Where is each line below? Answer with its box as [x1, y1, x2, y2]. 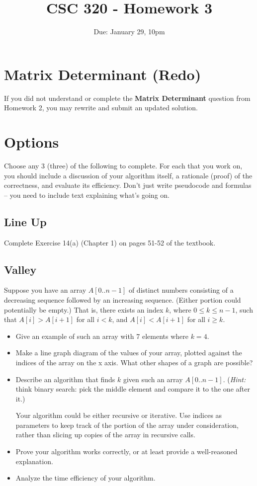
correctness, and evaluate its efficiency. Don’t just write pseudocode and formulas [4, 180, 252, 190]
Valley [4, 261, 37, 277]
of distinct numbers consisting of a [128, 285, 234, 295]
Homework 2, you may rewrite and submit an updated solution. [4, 102, 198, 113]
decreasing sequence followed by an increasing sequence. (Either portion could [4, 294, 241, 305]
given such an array [123, 374, 183, 384]
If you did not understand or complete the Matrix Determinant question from [4, 92, 251, 103]
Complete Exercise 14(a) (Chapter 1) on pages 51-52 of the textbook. [4, 237, 216, 247]
